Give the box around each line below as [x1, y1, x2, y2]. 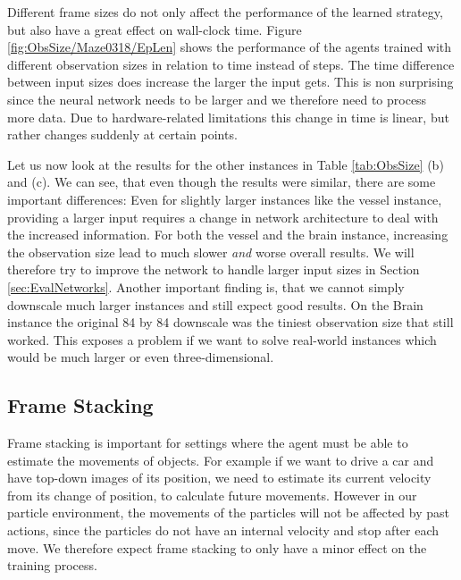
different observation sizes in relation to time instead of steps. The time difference [7, 55, 455, 73]
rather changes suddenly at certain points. [7, 125, 238, 144]
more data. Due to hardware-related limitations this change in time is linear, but [7, 107, 449, 126]
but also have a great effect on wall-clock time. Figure [7, 20, 302, 38]
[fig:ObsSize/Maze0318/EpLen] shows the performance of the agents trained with [7, 38, 452, 56]
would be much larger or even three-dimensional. [7, 348, 274, 366]
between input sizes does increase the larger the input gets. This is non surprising [7, 72, 454, 91]
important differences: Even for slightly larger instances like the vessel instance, [7, 189, 442, 208]
